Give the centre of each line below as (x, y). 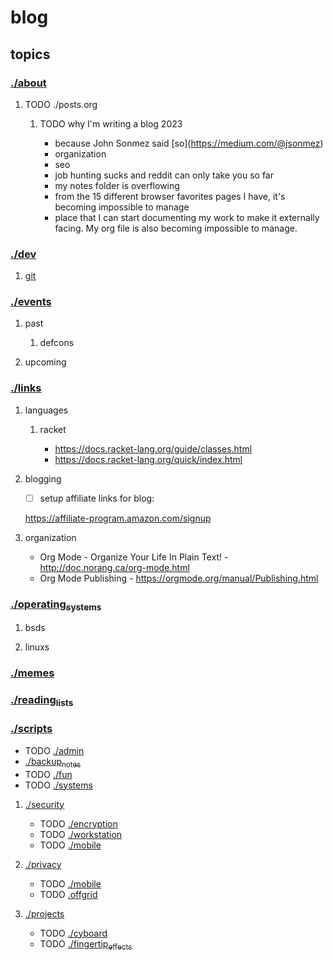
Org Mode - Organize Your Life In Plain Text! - (134, 557)
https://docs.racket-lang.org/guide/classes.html (153, 448)
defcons (57, 343)
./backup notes (53, 762)
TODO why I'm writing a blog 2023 (111, 123)
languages (46, 410)
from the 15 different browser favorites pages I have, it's (170, 196)
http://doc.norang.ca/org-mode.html (114, 567)
